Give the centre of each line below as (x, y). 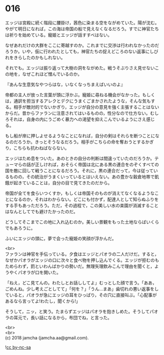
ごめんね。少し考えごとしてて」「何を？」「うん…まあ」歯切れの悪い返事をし (82, 288)
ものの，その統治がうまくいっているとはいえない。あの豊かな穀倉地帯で (82, 177)
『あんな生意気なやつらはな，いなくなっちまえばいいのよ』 (65, 84)
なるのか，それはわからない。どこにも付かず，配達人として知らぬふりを (86, 199)
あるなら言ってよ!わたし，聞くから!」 (43, 301)
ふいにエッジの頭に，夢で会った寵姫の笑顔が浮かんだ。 (61, 238)
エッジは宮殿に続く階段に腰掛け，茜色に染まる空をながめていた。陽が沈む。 (82, 22)
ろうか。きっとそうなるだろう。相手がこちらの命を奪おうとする (82, 142)
